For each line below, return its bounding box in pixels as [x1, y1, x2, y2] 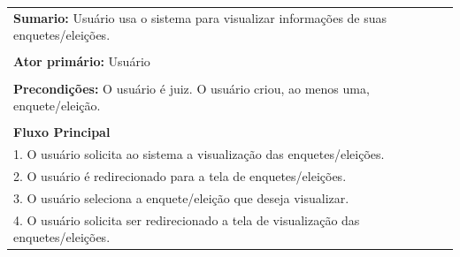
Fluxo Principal [13, 123, 111, 141]
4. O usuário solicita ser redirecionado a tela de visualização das [13, 210, 360, 229]
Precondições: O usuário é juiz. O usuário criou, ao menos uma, [13, 79, 370, 97]
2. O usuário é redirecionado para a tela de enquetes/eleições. [13, 166, 347, 185]
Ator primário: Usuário [13, 52, 150, 71]
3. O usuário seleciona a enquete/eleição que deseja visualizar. [13, 188, 349, 207]
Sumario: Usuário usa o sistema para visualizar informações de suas [13, 8, 387, 26]
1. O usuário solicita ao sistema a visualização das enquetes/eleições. [13, 145, 385, 163]
